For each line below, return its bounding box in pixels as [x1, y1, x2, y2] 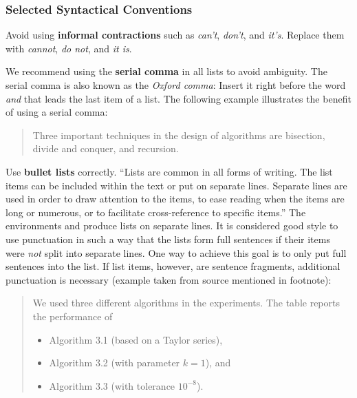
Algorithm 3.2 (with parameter [49, 355, 180, 370]
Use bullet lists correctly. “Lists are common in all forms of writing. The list [6, 164, 333, 178]
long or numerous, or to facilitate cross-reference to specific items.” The [6, 205, 306, 219]
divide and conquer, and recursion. [32, 141, 179, 156]
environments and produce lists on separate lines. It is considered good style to [6, 218, 338, 233]
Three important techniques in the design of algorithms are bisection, [32, 127, 325, 142]
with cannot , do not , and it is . [6, 41, 132, 55]
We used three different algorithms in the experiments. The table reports [32, 295, 340, 310]
